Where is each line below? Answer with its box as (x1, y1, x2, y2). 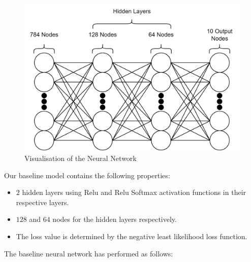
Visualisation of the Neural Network (24, 153, 137, 163)
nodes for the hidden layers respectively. (52, 214, 177, 224)
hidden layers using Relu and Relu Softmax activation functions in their (22, 187, 246, 198)
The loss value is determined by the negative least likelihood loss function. (16, 231, 247, 241)
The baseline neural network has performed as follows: (4, 248, 173, 258)
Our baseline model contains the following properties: (4, 170, 170, 180)
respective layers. (16, 196, 69, 207)
